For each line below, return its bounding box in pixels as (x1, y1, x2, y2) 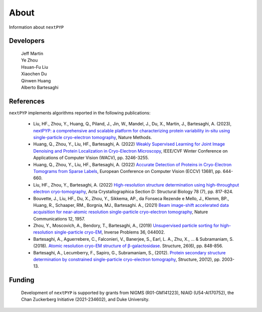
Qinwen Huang (21, 78, 51, 83)
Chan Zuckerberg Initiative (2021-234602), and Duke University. (21, 296, 150, 302)
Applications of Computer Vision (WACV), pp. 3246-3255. (33, 155, 149, 161)
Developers (9, 37, 45, 45)
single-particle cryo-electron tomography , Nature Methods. (33, 134, 152, 140)
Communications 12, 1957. (33, 216, 85, 221)
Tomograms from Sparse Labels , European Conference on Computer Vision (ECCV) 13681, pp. (33, 168, 222, 174)
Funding (9, 276, 35, 284)
